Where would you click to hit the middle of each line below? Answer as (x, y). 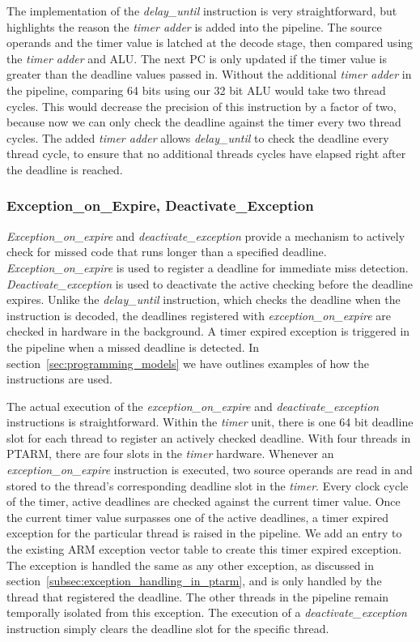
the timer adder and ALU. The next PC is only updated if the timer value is (197, 58)
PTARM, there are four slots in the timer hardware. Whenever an (170, 454)
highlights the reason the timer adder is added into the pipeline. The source (194, 26)
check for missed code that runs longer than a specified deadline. (167, 252)
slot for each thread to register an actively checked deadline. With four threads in (209, 437)
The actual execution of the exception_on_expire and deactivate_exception (193, 406)
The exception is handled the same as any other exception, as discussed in (190, 565)
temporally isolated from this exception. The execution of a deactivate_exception (207, 612)
